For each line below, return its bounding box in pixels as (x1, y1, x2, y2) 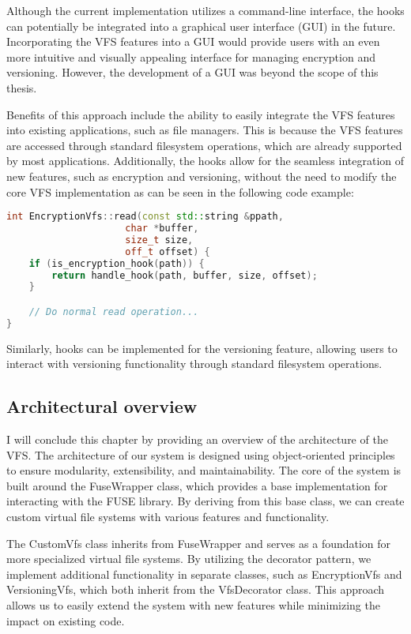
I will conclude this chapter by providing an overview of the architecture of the (6, 431, 388, 448)
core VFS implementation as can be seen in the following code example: (6, 183, 354, 200)
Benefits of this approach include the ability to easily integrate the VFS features (6, 106, 395, 122)
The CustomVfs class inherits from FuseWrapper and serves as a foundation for (6, 535, 391, 551)
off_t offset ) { (125, 246, 210, 257)
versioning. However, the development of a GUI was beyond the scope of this (6, 64, 379, 81)
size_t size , (125, 234, 194, 246)
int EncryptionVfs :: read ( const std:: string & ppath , (6, 211, 284, 223)
